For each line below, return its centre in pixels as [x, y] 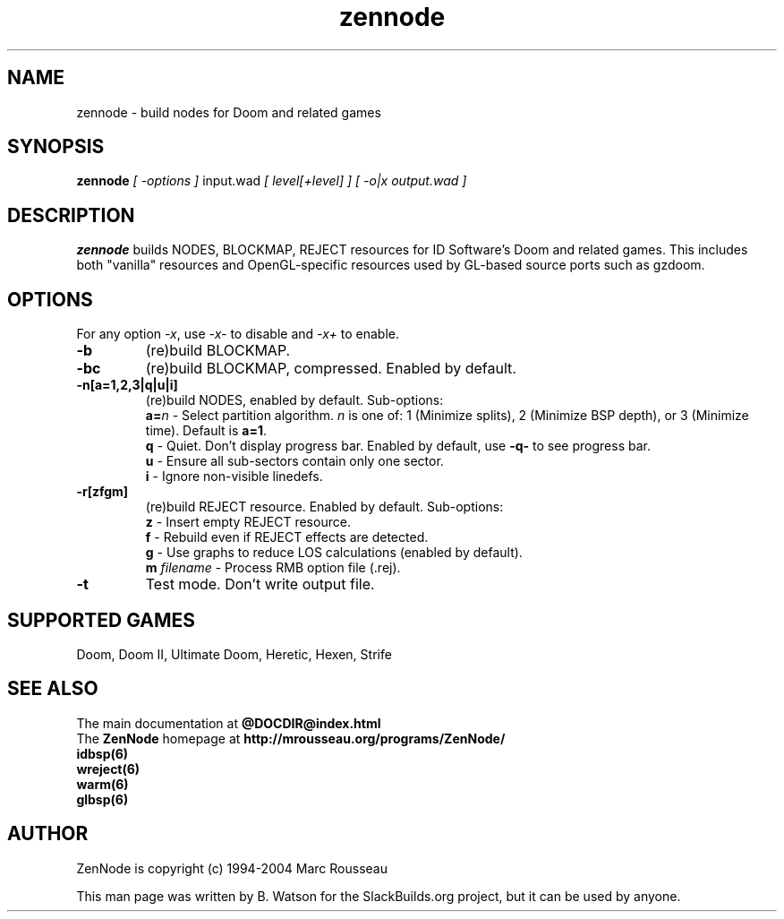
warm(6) [102, 784]
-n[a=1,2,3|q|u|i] [127, 385]
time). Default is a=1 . [206, 431]
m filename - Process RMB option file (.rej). [273, 568]
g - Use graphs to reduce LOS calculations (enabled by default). [334, 553]
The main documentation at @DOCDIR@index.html [229, 723]
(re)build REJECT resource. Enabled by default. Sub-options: [324, 507]
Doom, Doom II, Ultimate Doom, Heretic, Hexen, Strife [234, 654]
